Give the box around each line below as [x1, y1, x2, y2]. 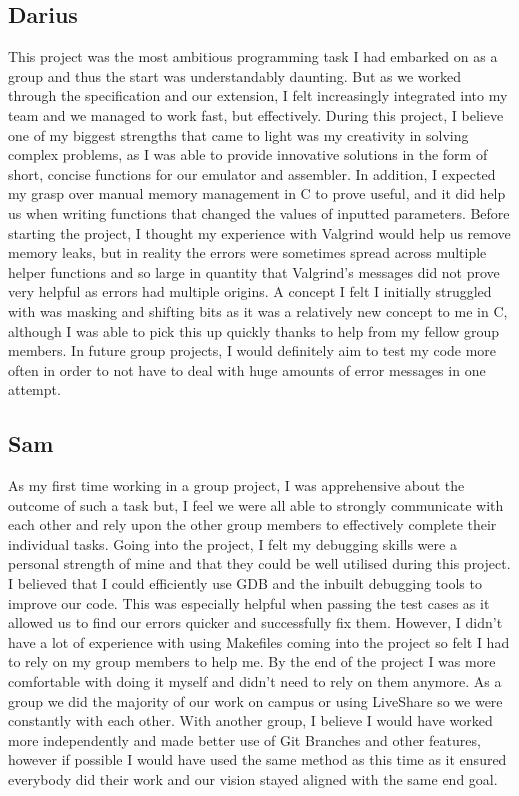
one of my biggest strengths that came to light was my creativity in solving [8, 124, 469, 145]
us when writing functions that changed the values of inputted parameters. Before [8, 202, 510, 223]
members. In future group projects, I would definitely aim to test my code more [8, 340, 497, 361]
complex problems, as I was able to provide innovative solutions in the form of [8, 144, 488, 165]
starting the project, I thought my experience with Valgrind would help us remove [8, 222, 511, 243]
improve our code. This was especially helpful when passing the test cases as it [8, 592, 490, 613]
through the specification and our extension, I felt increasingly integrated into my [8, 85, 508, 106]
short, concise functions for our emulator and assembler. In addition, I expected [8, 163, 496, 184]
